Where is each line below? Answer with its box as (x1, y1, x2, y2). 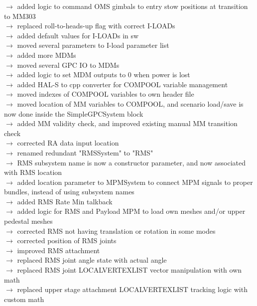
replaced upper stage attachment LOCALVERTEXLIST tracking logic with (17, 284, 248, 295)
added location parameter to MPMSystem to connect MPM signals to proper (17, 176, 253, 187)
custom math (4, 294, 44, 304)
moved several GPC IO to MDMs (17, 59, 120, 70)
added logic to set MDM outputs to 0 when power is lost (17, 69, 190, 80)
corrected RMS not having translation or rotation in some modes (17, 225, 216, 236)
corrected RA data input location (17, 138, 119, 148)
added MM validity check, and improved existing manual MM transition (17, 118, 238, 129)
